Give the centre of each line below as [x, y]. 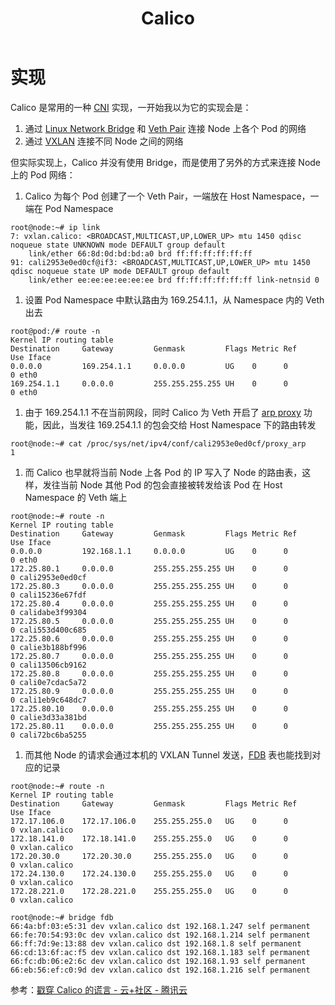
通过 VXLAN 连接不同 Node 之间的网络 [104, 141]
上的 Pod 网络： [43, 174]
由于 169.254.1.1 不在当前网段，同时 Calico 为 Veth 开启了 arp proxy [163, 412]
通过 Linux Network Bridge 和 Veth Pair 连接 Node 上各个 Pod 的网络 [165, 128]
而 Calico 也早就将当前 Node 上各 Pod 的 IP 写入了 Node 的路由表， [163, 472]
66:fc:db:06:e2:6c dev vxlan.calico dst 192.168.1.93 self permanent [158, 961]
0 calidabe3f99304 [48, 612]
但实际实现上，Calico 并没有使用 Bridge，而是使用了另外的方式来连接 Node [166, 162]
